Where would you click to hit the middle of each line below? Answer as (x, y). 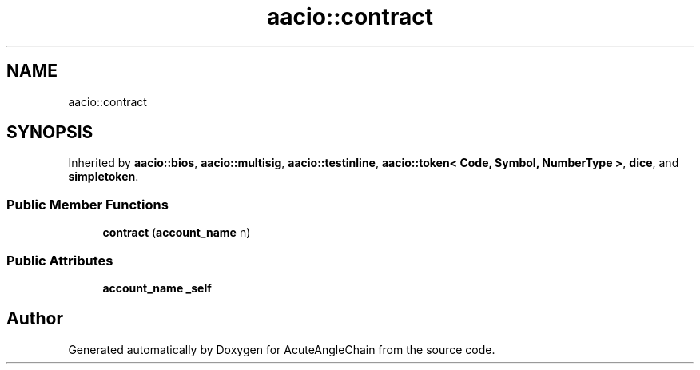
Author (35, 319)
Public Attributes (60, 260)
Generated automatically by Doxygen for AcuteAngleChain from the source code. (282, 349)
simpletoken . (103, 177)
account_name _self (157, 288)
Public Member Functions (87, 204)
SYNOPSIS (50, 133)
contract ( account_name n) (177, 233)
